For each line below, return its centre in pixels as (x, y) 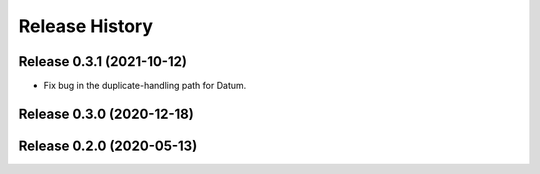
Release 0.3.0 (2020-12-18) (106, 113)
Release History (86, 26)
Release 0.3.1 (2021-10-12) (102, 61)
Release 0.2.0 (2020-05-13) (108, 145)
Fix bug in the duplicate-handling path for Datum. (145, 86)
